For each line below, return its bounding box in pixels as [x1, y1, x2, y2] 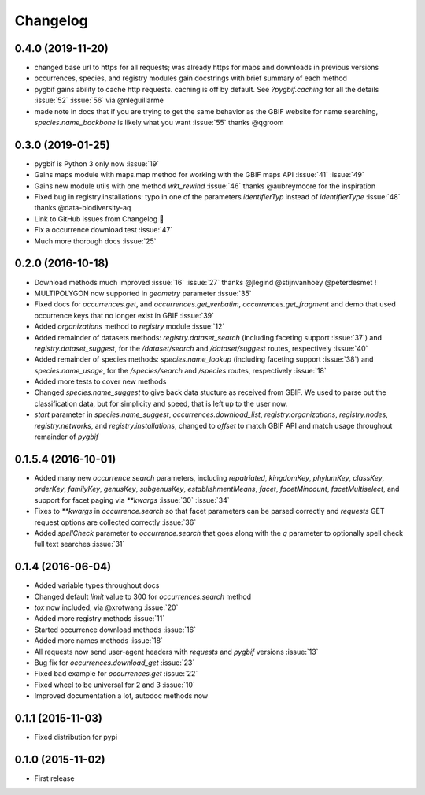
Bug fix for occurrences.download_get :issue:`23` [34, 658, 195, 667]
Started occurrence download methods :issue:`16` [34, 625, 197, 634]
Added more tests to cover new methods [34, 377, 167, 386]
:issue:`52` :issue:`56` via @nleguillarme [34, 95, 164, 106]
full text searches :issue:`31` [34, 540, 125, 549]
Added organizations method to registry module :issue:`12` [34, 321, 225, 331]
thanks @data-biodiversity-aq [34, 203, 131, 213]
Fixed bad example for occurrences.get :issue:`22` [34, 669, 198, 678]
